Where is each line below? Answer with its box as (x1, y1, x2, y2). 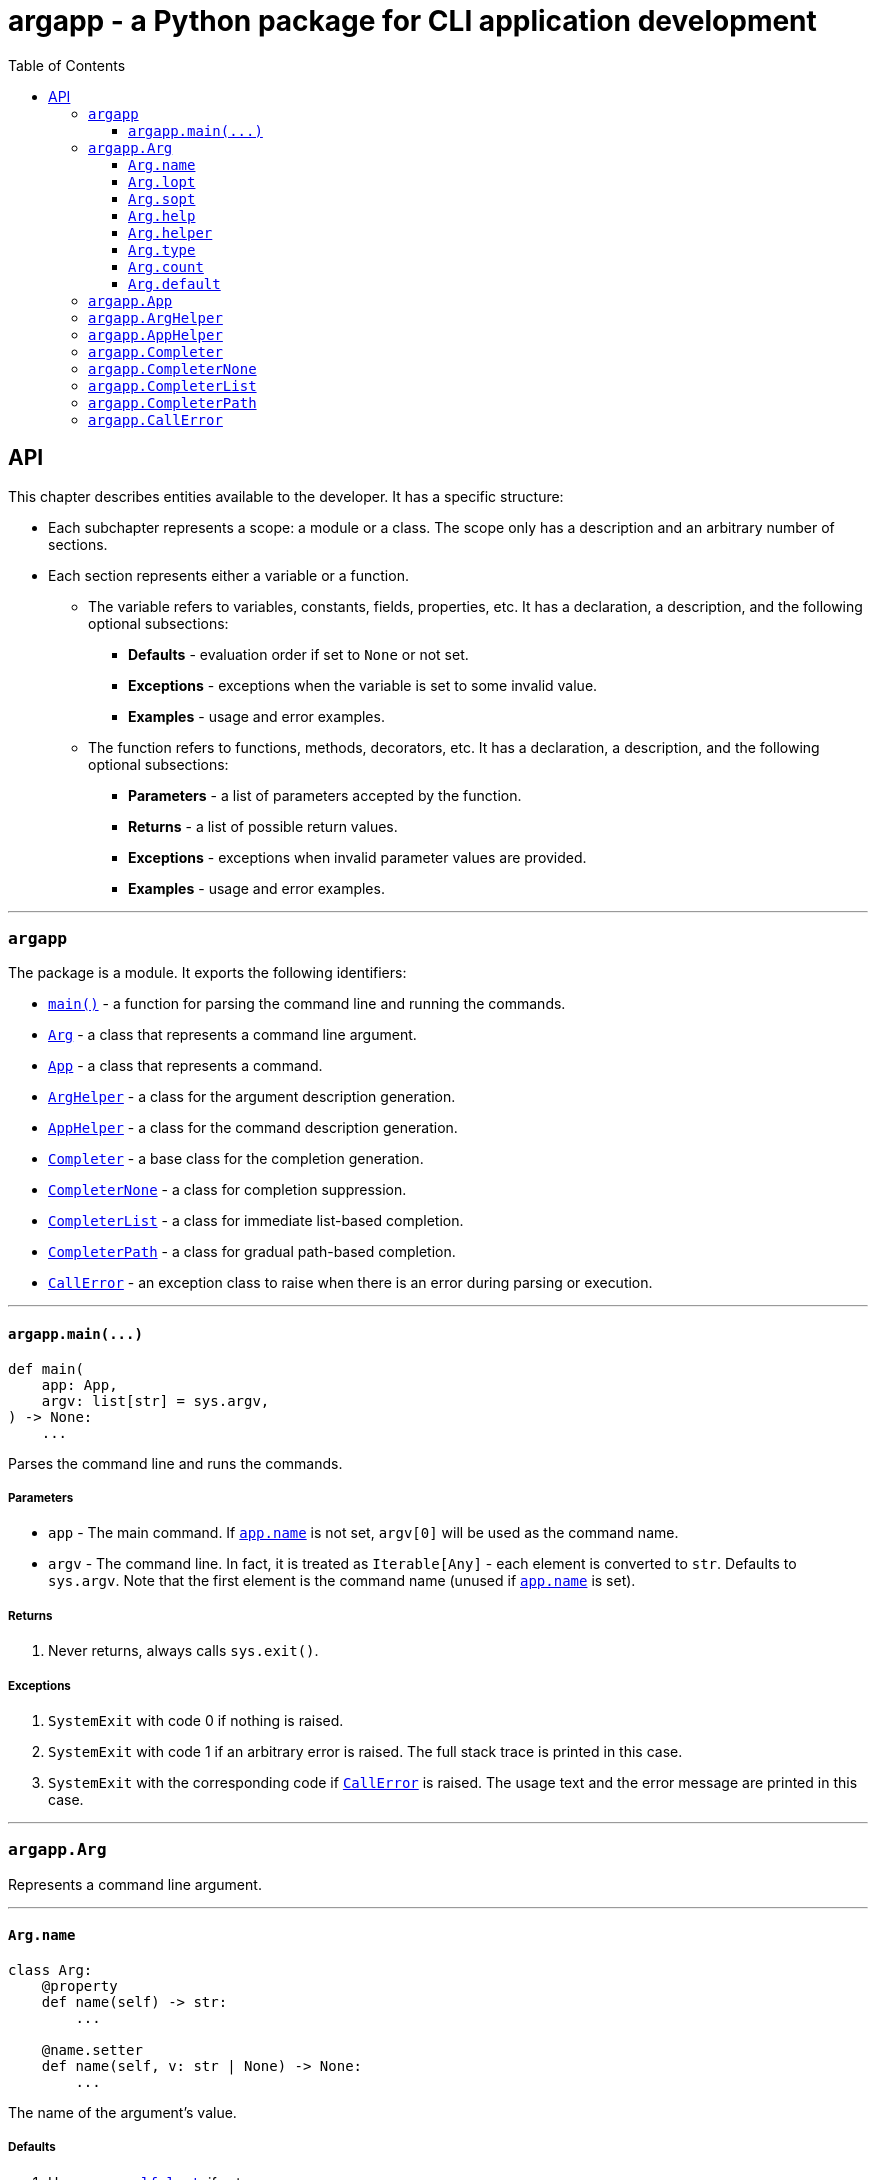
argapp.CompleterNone (88, 360, 257, 377)
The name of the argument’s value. (8, 2103, 237, 2121)
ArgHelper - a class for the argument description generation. (48, 1088, 456, 1106)
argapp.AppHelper (88, 326, 223, 343)
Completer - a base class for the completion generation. (48, 1150, 424, 1168)
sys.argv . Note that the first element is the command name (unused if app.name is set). (48, 1572, 636, 1590)
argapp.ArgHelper (88, 309, 223, 326)
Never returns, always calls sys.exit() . (48, 1642, 319, 1660)
